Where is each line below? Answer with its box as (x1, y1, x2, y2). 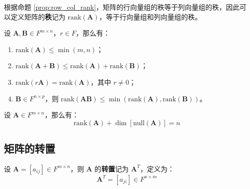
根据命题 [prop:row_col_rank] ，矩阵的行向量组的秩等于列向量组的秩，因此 (4, 2, 240, 12)
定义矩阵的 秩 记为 (10, 11, 65, 21)
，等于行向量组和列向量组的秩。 (99, 11, 202, 21)
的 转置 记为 (94, 163, 129, 173)
